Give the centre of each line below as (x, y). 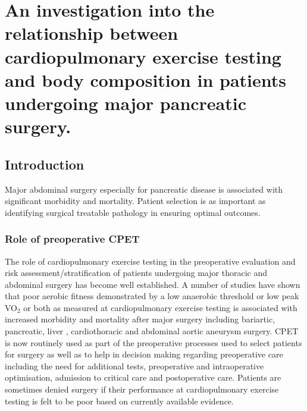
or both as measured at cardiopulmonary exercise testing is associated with (160, 307)
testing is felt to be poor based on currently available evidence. (119, 401)
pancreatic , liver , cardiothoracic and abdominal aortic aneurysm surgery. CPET (152, 331)
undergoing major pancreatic (126, 103)
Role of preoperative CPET (72, 239)
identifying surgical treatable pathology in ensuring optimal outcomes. (133, 212)
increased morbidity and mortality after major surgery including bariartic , (140, 319)
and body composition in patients (146, 79)
